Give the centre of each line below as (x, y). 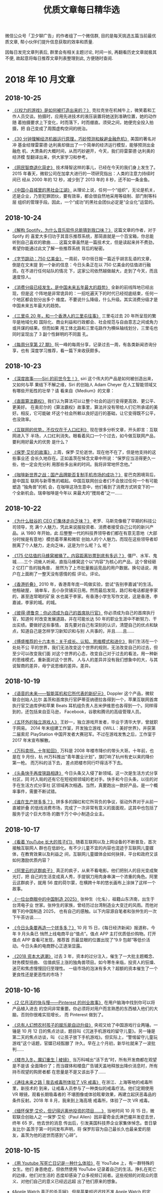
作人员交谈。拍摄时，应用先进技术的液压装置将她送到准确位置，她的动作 (84, 116)
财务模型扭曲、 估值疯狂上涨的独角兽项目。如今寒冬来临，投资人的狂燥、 (85, 962)
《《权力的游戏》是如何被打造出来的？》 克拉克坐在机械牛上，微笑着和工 (84, 110)
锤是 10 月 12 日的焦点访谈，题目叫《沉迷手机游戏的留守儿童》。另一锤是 (84, 1031)
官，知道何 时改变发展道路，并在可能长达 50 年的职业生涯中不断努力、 (82, 619)
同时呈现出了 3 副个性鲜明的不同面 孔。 (51, 334)
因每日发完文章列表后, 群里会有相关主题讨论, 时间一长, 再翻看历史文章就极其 (81, 52)
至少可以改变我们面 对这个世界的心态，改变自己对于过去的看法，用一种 (83, 653)
